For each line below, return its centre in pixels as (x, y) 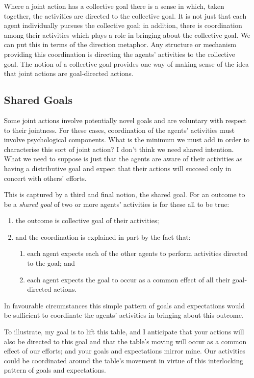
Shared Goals (38, 100)
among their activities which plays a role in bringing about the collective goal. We (127, 35)
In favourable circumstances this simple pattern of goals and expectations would (124, 305)
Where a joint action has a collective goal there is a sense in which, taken (114, 6)
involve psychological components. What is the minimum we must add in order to (127, 139)
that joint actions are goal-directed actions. (69, 73)
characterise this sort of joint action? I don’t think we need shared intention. (119, 149)
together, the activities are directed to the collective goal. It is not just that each (125, 15)
